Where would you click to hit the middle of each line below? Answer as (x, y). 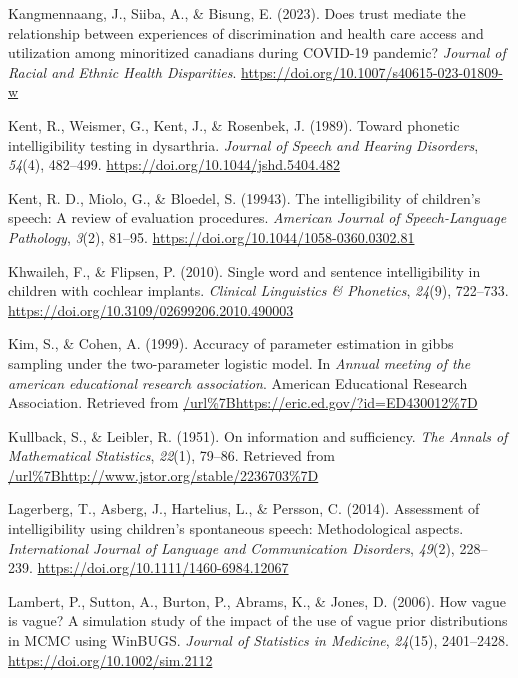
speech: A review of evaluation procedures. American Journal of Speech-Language (257, 217)
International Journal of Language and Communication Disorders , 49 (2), (231, 547)
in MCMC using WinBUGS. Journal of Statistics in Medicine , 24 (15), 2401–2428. (258, 640)
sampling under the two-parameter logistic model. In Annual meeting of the (239, 362)
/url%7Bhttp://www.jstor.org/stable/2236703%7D (163, 474)
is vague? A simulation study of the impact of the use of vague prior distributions (258, 620)
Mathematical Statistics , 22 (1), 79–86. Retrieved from (171, 455)
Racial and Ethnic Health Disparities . (122, 71)
